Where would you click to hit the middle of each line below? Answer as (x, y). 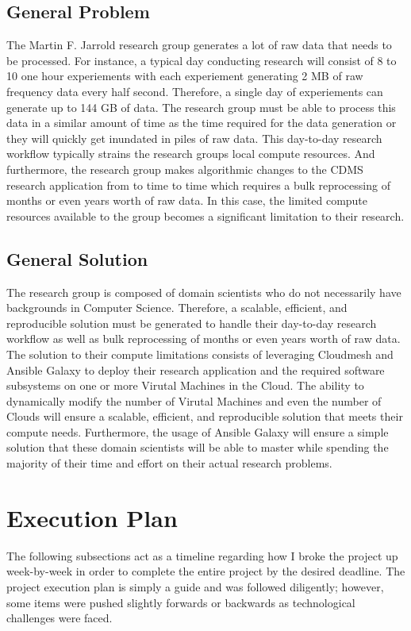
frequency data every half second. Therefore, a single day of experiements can (195, 91)
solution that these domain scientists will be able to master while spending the (198, 447)
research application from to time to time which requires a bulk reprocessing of (198, 185)
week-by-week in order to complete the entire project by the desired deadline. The (206, 571)
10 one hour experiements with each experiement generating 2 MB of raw (185, 76)
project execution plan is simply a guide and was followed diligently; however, (195, 586)
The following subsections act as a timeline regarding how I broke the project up (202, 555)
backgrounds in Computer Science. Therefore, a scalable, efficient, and (177, 308)
